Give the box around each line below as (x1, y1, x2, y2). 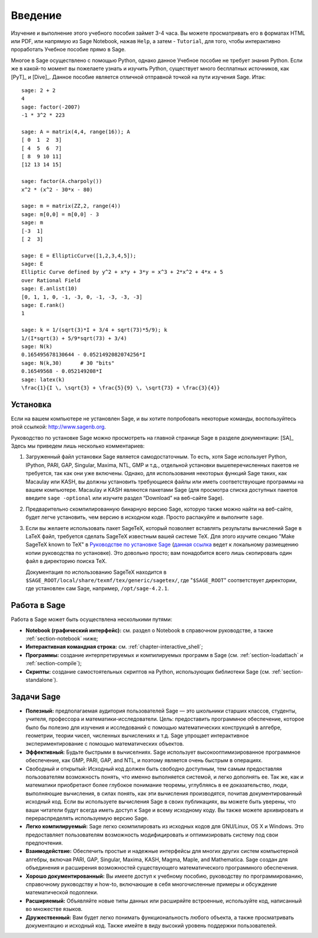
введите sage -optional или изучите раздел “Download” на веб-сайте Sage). (25, 495, 224, 502)
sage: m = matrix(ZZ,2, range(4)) (21, 202, 121, 210)
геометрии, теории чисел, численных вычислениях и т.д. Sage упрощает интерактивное (25, 732, 249, 739)
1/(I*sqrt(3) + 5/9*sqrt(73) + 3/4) (21, 335, 127, 342)
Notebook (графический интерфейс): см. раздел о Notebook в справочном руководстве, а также (25, 626, 273, 634)
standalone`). (25, 676, 58, 683)
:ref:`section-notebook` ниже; (25, 635, 98, 642)
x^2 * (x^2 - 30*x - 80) (21, 186, 93, 193)
